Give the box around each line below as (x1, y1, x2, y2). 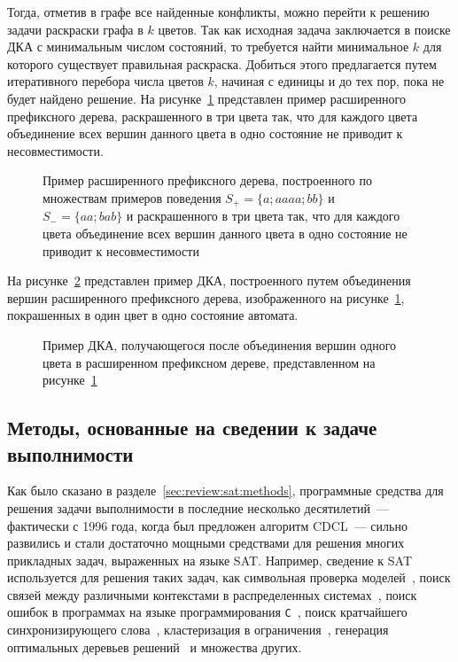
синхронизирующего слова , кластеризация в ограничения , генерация (7, 620, 389, 639)
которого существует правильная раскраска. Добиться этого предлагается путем (7, 54, 437, 73)
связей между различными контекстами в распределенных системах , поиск (7, 585, 417, 604)
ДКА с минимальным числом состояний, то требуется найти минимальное (7, 37, 409, 56)
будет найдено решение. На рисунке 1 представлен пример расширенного (7, 89, 406, 107)
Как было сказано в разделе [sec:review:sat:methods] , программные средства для (7, 481, 444, 500)
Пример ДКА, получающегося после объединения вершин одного (43, 335, 397, 354)
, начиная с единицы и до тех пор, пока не (213, 72, 445, 90)
